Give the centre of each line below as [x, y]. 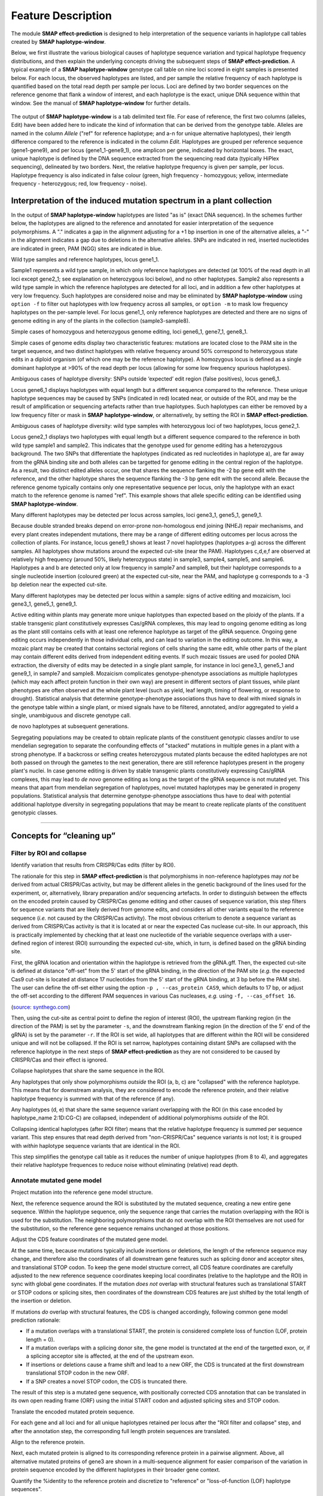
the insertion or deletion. [41, 1301]
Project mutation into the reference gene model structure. [82, 1192]
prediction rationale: [36, 1320]
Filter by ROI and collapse [49, 853]
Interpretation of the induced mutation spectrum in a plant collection [141, 201]
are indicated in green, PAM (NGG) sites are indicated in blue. [87, 248]
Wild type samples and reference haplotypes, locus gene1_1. [85, 260]
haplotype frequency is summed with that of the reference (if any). [93, 1099]
